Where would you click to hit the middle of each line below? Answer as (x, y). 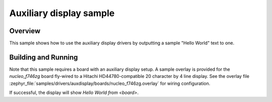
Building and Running (44, 57)
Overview (25, 31)
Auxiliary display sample (62, 13)
